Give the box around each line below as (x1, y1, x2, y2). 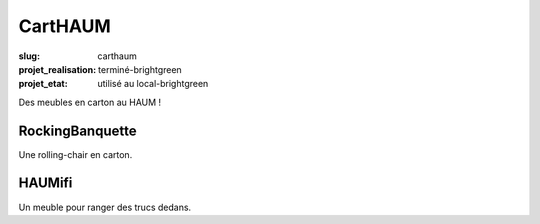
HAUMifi (18, 175, 73, 192)
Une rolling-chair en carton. (18, 148, 133, 160)
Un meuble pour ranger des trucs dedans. (18, 201, 192, 213)
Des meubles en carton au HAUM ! (18, 96, 162, 108)
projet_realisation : (18, 63, 97, 75)
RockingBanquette (18, 122, 137, 139)
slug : (18, 50, 40, 62)
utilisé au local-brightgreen (97, 78, 209, 90)
